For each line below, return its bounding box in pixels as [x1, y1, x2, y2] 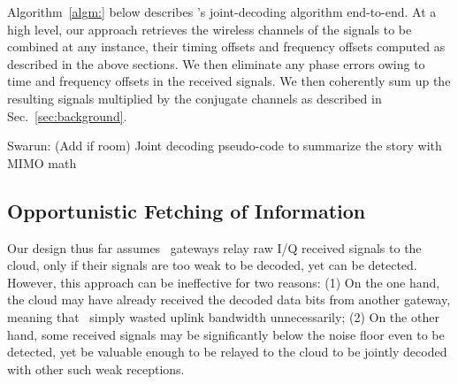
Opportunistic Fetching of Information [7, 196, 366, 224]
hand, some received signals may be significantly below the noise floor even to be [7, 325, 445, 343]
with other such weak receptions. [7, 359, 185, 378]
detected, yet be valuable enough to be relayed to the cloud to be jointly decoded [7, 342, 447, 361]
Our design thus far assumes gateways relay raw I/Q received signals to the [7, 238, 422, 257]
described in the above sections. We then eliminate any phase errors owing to [7, 54, 425, 73]
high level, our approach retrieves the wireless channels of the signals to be [7, 19, 412, 38]
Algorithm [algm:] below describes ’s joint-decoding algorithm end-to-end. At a [7, 3, 437, 20]
